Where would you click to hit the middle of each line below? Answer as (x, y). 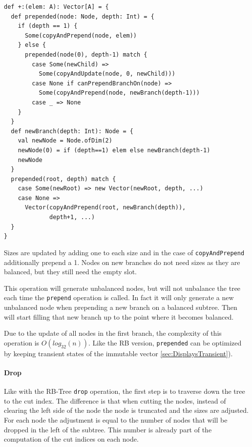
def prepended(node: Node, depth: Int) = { (83, 16)
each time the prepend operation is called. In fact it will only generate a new (119, 297)
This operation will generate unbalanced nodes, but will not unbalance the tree (122, 288)
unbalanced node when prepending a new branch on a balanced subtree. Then (121, 307)
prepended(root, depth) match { (63, 179)
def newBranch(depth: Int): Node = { (72, 131)
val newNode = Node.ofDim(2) (65, 141)
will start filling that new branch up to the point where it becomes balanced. (119, 316)
